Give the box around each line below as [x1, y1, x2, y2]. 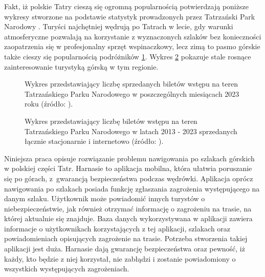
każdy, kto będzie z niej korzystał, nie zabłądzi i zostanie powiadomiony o [4, 253, 236, 264]
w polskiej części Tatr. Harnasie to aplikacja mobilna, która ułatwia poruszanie [4, 163, 252, 174]
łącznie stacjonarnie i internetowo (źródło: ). [25, 136, 164, 146]
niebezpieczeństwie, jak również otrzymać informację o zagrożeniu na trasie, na [4, 203, 252, 214]
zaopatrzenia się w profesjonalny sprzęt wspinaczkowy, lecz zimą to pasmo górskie [4, 41, 260, 52]
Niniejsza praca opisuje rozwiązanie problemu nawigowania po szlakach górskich [4, 153, 255, 163]
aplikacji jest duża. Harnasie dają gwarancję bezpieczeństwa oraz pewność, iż [4, 243, 245, 254]
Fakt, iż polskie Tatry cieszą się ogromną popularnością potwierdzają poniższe [4, 1, 249, 11]
